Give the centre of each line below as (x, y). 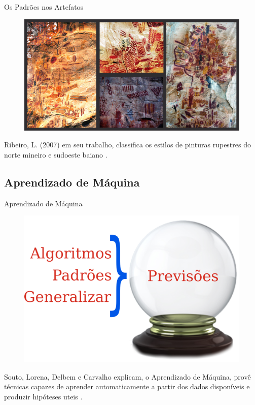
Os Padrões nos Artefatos (44, 7)
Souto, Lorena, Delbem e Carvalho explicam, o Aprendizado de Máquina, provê (128, 376)
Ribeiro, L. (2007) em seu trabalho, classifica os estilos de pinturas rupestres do (128, 145)
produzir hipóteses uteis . (43, 396)
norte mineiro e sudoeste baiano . (56, 154)
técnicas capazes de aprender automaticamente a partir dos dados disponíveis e (127, 386)
